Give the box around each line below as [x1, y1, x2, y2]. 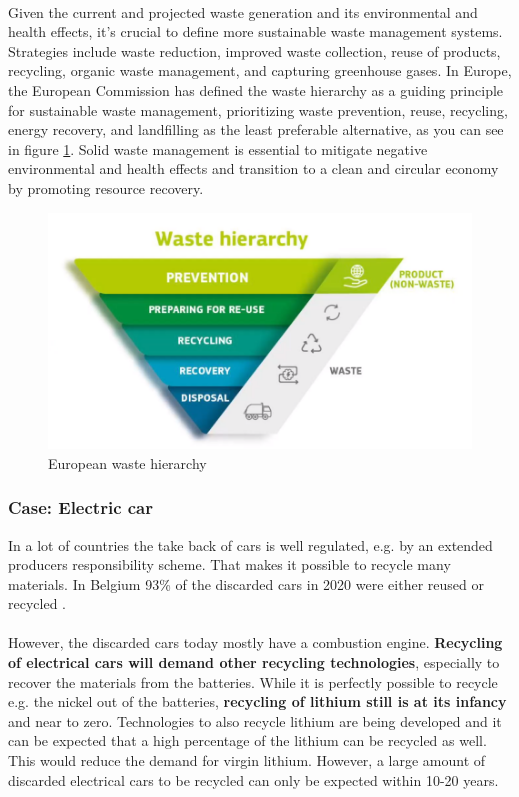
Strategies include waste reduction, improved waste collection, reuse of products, [8, 40, 501, 61]
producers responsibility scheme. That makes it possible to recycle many [8, 554, 451, 575]
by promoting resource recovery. [8, 177, 204, 198]
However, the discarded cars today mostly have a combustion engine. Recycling [8, 632, 503, 653]
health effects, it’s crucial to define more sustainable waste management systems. [8, 21, 503, 42]
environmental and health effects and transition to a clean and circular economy [8, 158, 499, 179]
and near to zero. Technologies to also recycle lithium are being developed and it [8, 710, 502, 731]
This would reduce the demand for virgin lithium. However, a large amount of [8, 750, 486, 771]
